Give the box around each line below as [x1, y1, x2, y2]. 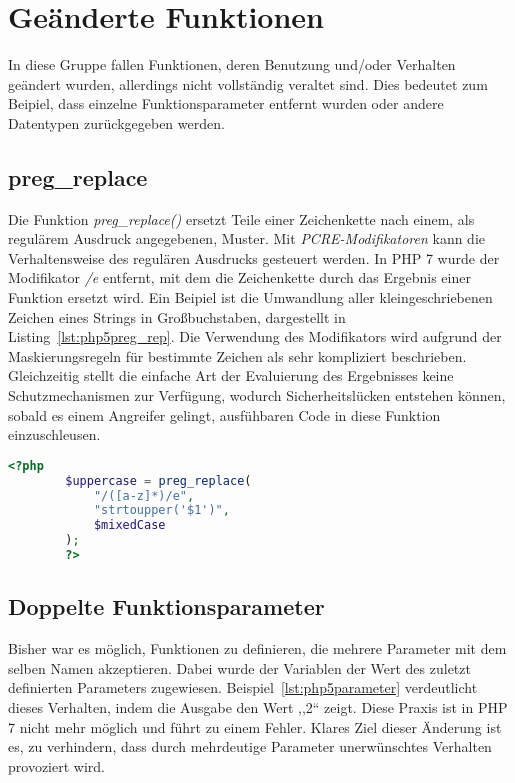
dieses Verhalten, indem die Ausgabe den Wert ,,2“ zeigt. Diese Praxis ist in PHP [8, 696, 508, 717]
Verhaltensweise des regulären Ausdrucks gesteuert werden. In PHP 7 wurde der [8, 247, 500, 268]
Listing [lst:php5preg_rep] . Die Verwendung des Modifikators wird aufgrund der [8, 326, 502, 347]
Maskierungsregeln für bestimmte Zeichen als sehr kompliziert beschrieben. [8, 345, 467, 366]
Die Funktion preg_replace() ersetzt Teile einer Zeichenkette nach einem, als [8, 208, 475, 229]
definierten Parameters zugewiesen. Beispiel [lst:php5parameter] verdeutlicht [8, 677, 478, 698]
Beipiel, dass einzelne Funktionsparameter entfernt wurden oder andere [8, 93, 444, 114]
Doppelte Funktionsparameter [8, 591, 325, 622]
